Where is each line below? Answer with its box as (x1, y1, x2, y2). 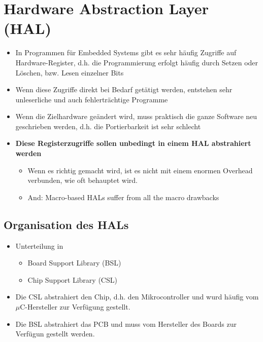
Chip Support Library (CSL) (27, 274, 117, 285)
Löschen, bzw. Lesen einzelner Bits (15, 67, 124, 78)
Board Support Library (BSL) (27, 257, 121, 268)
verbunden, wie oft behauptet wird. (27, 175, 138, 185)
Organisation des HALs (4, 216, 129, 232)
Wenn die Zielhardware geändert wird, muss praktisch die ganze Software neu (15, 111, 257, 122)
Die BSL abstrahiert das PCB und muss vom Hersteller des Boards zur (15, 318, 237, 329)
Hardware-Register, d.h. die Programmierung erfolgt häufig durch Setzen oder (15, 57, 258, 67)
